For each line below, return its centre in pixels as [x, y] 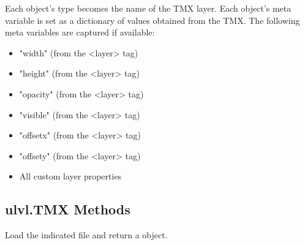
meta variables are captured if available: [80, 32]
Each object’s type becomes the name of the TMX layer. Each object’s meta [148, 8]
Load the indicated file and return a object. [86, 235]
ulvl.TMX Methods [68, 209]
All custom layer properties [70, 176]
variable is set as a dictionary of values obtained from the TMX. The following [152, 20]
